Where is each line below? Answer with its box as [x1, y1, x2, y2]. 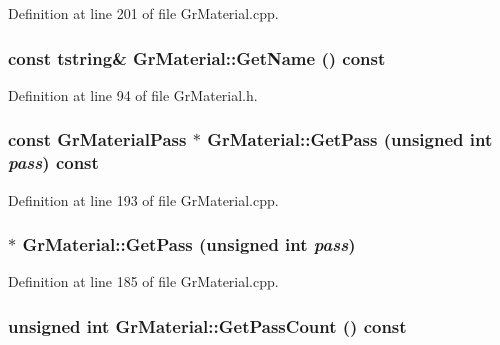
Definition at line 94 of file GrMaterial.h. [8, 84, 258, 105]
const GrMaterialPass [8, 127, 187, 152]
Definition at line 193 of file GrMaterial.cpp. [8, 189, 279, 210]
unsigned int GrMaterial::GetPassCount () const [8, 313, 407, 338]
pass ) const [8, 150, 99, 175]
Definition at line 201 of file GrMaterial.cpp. [8, 3, 279, 23]
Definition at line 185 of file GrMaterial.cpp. [8, 271, 279, 292]
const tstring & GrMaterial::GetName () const [8, 45, 386, 70]
